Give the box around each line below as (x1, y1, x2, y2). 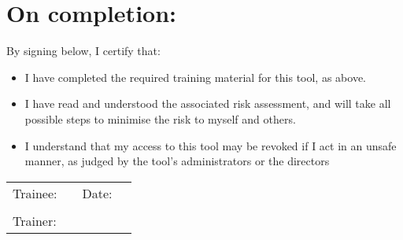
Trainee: (13, 183, 57, 202)
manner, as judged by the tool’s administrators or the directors (24, 153, 330, 169)
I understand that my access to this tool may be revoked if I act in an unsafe (24, 137, 397, 153)
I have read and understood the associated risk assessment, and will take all (24, 95, 391, 112)
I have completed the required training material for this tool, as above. (24, 68, 366, 85)
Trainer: (13, 211, 57, 230)
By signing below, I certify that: (6, 42, 161, 59)
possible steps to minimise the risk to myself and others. (24, 110, 296, 127)
